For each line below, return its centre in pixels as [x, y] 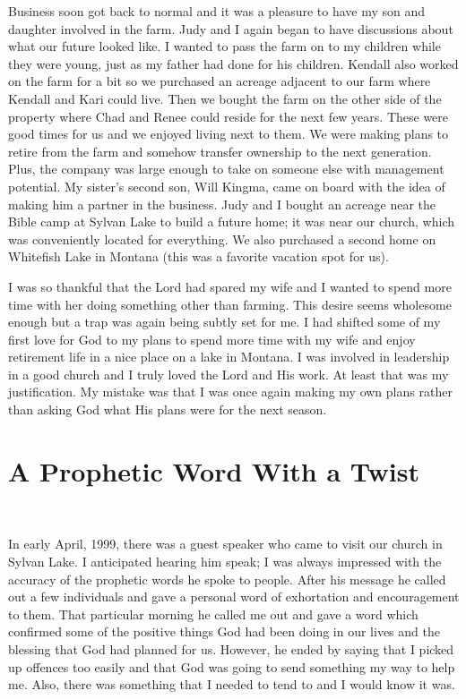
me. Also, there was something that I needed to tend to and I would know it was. [232, 684]
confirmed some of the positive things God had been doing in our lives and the [224, 631]
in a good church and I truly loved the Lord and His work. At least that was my [229, 374]
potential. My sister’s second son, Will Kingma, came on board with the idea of [227, 186]
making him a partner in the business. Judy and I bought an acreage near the [222, 204]
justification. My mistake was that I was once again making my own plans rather [230, 392]
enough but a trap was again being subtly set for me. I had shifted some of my [224, 322]
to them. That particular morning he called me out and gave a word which [213, 614]
